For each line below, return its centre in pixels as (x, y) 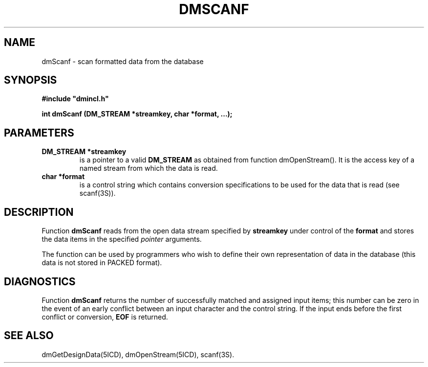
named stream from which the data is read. (149, 168)
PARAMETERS (39, 133)
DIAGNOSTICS (40, 281)
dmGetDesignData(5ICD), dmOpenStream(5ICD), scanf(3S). (138, 354)
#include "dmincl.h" (75, 99)
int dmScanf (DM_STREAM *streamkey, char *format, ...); (137, 114)
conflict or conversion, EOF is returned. (105, 317)
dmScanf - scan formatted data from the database (123, 61)
